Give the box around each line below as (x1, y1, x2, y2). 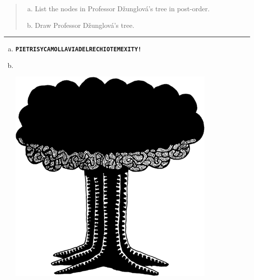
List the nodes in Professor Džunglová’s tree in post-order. (35, 3, 210, 13)
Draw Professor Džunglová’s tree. (35, 20, 134, 30)
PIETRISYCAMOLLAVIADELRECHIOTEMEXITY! (15, 46, 142, 53)
